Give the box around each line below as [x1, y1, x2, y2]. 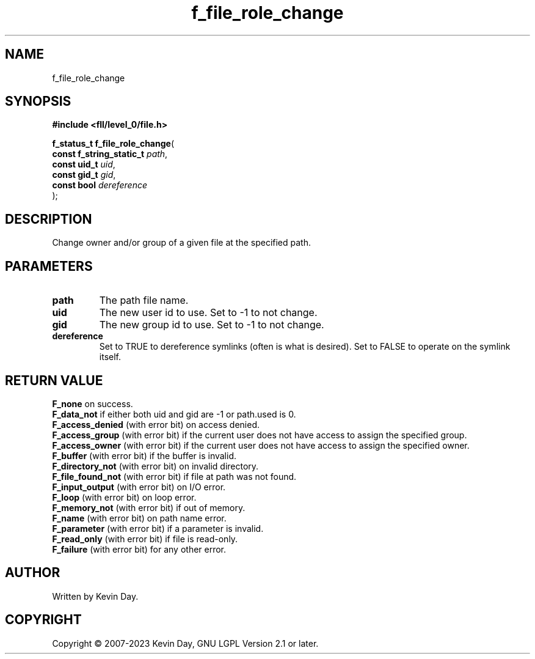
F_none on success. [52, 398, 133, 409]
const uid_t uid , [52, 159, 115, 170]
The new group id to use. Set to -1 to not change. [99, 318, 324, 331]
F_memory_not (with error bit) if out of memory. [52, 502, 246, 513]
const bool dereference [52, 180, 148, 191]
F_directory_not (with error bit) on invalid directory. [52, 460, 259, 471]
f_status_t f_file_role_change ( [52, 138, 175, 149]
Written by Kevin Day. [52, 591, 139, 602]
